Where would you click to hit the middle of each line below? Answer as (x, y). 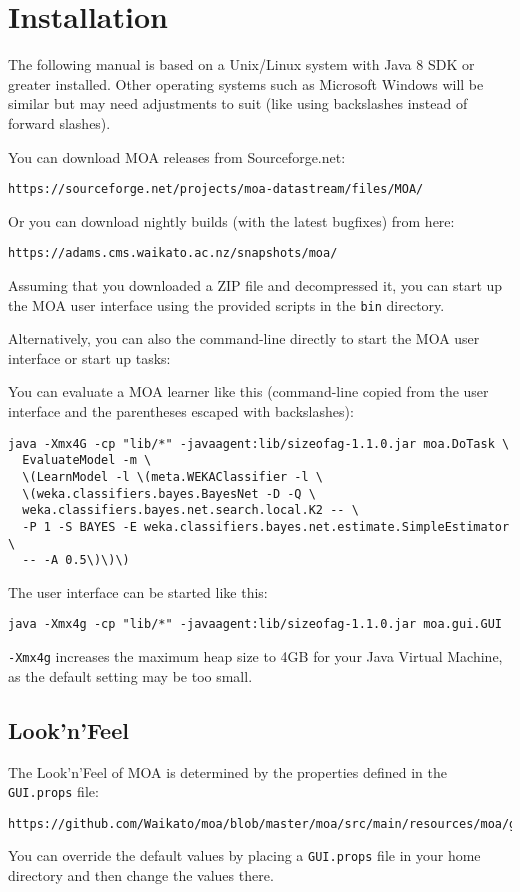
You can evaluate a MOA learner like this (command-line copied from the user (248, 391)
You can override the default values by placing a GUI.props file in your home (244, 855)
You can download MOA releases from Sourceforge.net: (177, 156)
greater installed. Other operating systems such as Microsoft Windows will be (246, 83)
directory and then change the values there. (141, 875)
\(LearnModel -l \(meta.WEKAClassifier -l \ (172, 476)
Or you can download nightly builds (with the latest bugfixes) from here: (231, 220)
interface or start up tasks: (89, 357)
